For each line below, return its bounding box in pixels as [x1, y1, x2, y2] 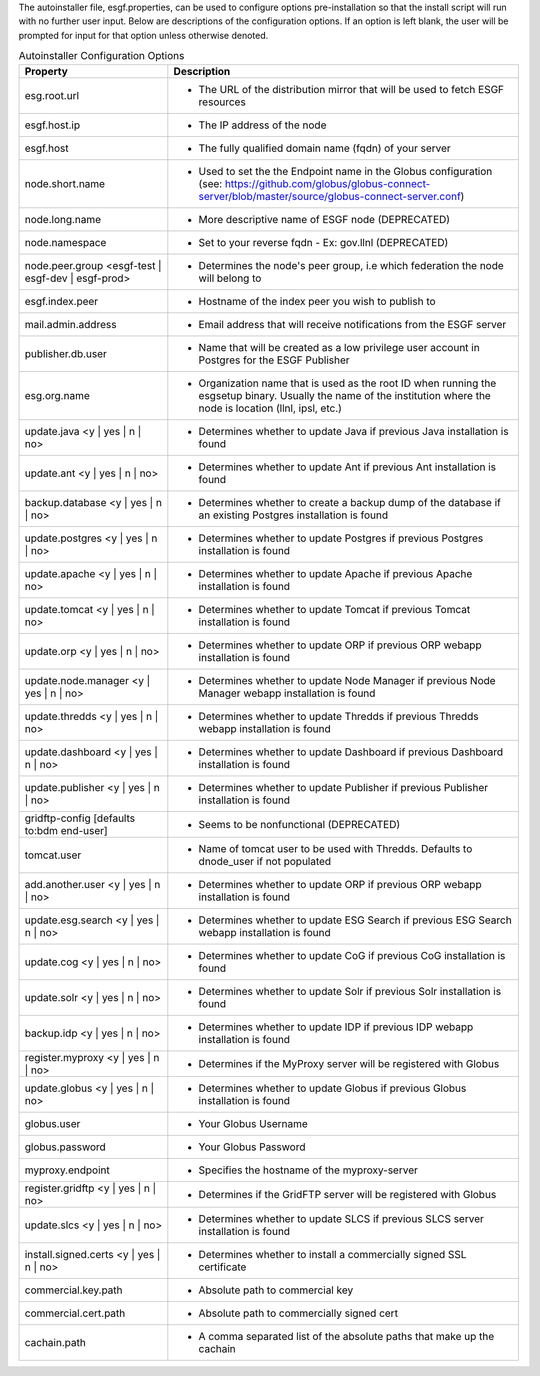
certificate [198, 1260, 247, 1274]
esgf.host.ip [24, 118, 80, 132]
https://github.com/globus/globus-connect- [224, 176, 431, 190]
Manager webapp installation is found [198, 686, 376, 700]
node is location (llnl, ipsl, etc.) [198, 401, 342, 415]
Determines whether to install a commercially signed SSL [198, 1247, 467, 1261]
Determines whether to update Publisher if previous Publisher [198, 780, 489, 794]
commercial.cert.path [24, 1306, 126, 1320]
